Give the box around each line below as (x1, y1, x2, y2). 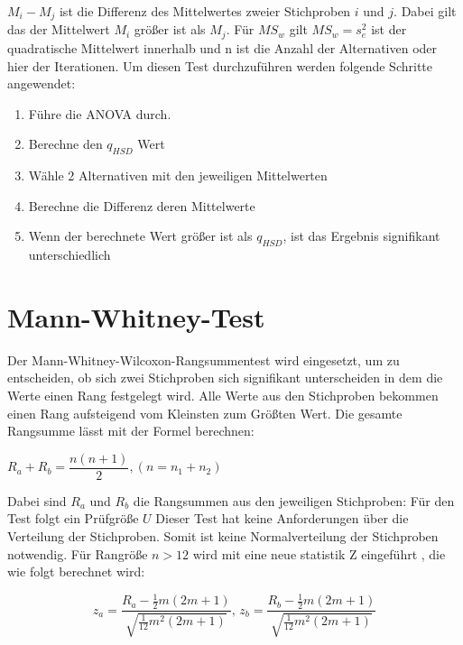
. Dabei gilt (394, 2, 457, 20)
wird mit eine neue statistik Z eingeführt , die (192, 544, 446, 563)
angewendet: (7, 74, 76, 93)
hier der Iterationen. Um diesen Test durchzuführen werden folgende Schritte (7, 56, 433, 75)
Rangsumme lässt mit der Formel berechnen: (7, 421, 255, 440)
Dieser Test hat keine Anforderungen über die (155, 509, 409, 528)
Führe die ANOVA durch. (28, 104, 171, 123)
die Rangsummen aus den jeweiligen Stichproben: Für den (133, 491, 455, 510)
